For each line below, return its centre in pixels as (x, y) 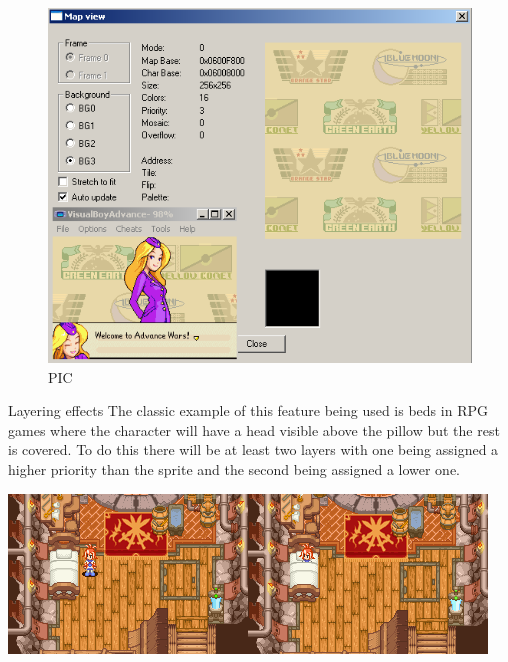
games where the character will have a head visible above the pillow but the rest (254, 429)
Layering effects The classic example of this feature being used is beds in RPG (248, 410)
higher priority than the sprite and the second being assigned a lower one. (234, 468)
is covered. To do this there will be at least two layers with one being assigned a (253, 449)
